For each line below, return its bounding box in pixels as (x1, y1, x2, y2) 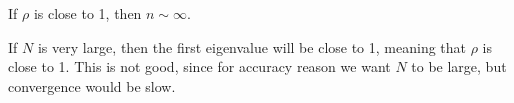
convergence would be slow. (8, 75, 176, 96)
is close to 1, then (33, 3, 142, 23)
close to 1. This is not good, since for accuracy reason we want (8, 56, 391, 77)
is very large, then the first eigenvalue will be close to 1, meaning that (37, 36, 467, 57)
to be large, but (411, 56, 507, 77)
